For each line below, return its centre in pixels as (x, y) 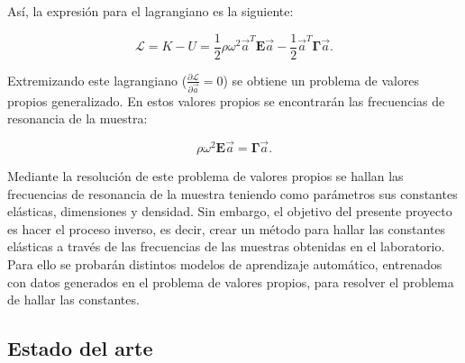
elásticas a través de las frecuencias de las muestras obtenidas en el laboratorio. (226, 246)
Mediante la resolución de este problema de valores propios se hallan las (205, 175)
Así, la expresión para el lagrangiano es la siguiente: (150, 11)
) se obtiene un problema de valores (321, 80)
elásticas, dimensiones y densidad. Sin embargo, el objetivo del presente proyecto (230, 211)
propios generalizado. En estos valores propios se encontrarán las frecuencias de (226, 100)
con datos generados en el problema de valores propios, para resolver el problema (231, 281)
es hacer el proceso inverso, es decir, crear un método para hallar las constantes (227, 228)
